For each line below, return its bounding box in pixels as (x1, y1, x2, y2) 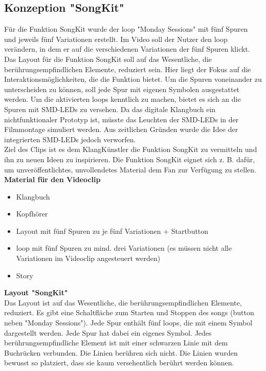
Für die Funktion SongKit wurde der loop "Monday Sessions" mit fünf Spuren (4, 24, 248, 34)
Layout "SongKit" (4, 287, 68, 298)
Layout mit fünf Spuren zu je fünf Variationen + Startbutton (16, 225, 209, 236)
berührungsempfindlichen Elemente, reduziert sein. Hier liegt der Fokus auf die (4, 63, 251, 74)
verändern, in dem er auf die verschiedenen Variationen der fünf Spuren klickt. (4, 43, 250, 54)
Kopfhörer (16, 208, 48, 219)
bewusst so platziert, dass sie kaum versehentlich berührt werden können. (4, 357, 234, 368)
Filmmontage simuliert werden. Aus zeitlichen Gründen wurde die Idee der (4, 124, 238, 135)
